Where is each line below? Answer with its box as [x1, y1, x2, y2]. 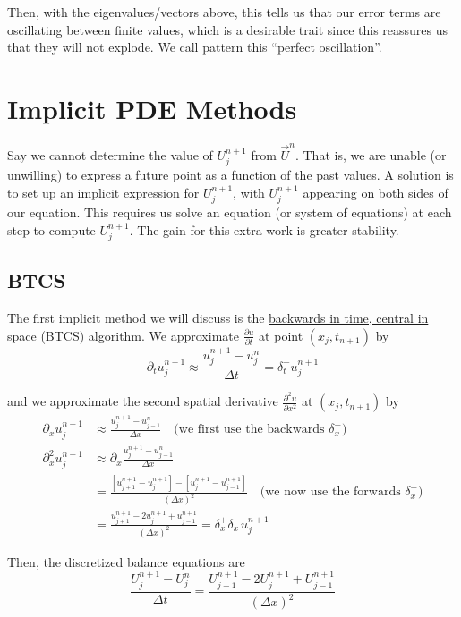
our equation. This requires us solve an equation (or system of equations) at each [7, 203, 452, 222]
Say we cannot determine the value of [7, 145, 213, 164]
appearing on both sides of [303, 182, 448, 201]
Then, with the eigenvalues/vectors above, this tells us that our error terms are [7, 3, 441, 21]
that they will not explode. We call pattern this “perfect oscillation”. [7, 38, 382, 56]
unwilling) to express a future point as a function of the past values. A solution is [7, 165, 454, 184]
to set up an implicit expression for [7, 182, 200, 201]
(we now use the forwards [260, 486, 401, 499]
